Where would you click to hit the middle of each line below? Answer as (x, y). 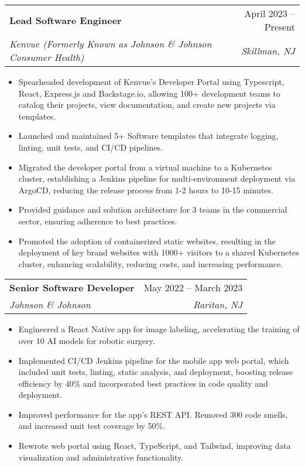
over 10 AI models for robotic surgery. (87, 340)
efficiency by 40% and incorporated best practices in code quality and (143, 383)
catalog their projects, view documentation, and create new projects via (147, 105)
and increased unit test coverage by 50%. (92, 426)
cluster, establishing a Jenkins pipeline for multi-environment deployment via (157, 178)
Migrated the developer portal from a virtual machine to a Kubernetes (145, 167)
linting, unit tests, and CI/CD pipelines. (91, 147)
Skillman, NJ (268, 50)
